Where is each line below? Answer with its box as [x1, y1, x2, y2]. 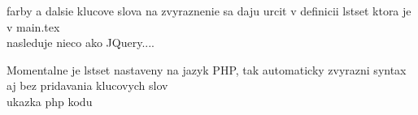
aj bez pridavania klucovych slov [7, 77, 168, 94]
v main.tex [7, 18, 60, 35]
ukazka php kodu [7, 92, 93, 109]
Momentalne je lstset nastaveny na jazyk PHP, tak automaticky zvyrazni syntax [7, 61, 407, 78]
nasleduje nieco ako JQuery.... [7, 34, 155, 51]
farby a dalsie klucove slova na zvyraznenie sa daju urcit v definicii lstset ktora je [7, 2, 411, 19]
